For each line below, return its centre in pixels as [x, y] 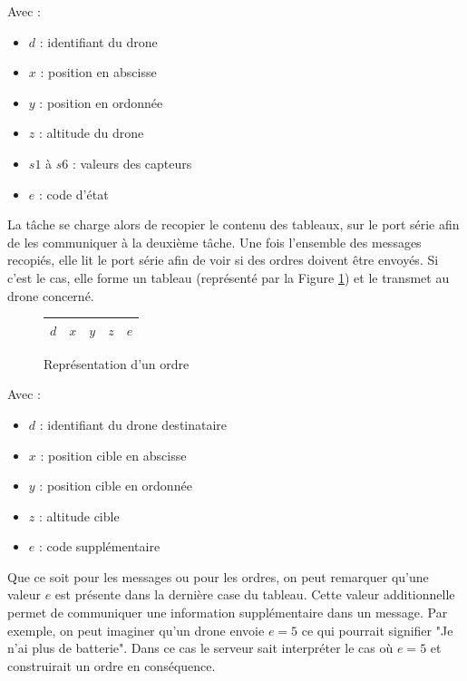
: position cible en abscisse [113, 455]
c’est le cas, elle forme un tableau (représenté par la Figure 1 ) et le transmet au [229, 277]
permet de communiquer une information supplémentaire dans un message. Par [228, 613]
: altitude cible [79, 516]
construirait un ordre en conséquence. [112, 665]
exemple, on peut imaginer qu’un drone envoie [136, 630]
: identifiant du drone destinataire [133, 424]
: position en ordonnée [101, 102]
